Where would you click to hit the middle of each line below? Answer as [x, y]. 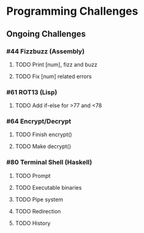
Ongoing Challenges [46, 34]
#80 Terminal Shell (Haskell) [49, 162]
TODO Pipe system [39, 199]
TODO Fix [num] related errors [53, 76]
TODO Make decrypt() [43, 146]
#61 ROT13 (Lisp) [32, 92]
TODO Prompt [33, 176]
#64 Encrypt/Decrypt [39, 122]
